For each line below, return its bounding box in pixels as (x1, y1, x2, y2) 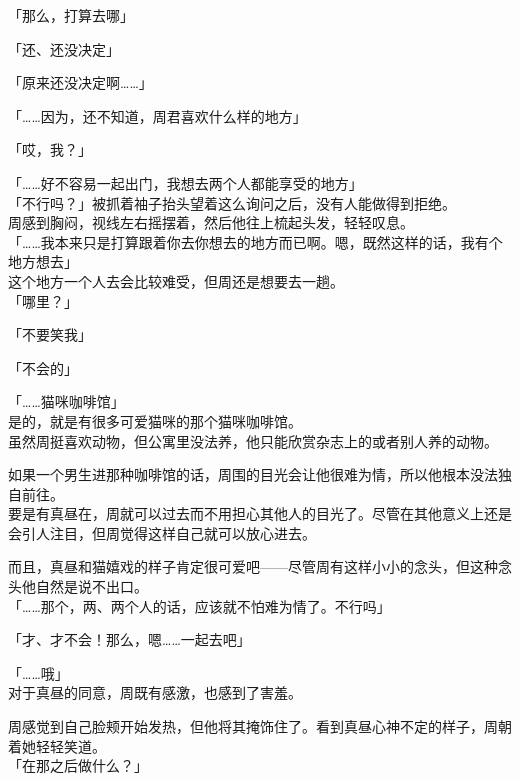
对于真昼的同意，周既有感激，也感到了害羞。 (8, 682, 302, 703)
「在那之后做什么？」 (8, 755, 148, 776)
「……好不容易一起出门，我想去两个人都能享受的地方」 (8, 172, 363, 193)
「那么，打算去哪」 (8, 5, 134, 25)
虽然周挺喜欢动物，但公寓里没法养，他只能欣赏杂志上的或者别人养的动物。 (8, 430, 498, 451)
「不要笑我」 (8, 324, 92, 345)
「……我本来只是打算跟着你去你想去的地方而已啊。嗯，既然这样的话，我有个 (8, 231, 503, 252)
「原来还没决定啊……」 (8, 72, 153, 93)
